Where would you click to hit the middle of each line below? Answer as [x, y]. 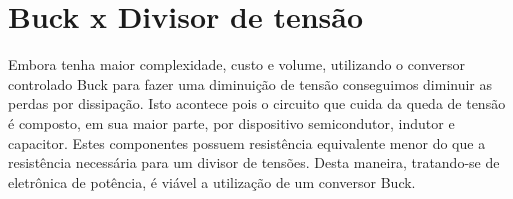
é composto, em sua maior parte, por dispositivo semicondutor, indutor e [231, 122]
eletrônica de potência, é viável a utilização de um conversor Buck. [212, 181]
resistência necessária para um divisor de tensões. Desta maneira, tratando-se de [254, 162]
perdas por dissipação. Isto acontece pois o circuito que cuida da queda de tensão [257, 103]
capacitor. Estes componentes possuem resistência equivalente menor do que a [247, 142]
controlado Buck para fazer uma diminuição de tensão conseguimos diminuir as [250, 83]
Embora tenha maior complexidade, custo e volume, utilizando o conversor [237, 64]
